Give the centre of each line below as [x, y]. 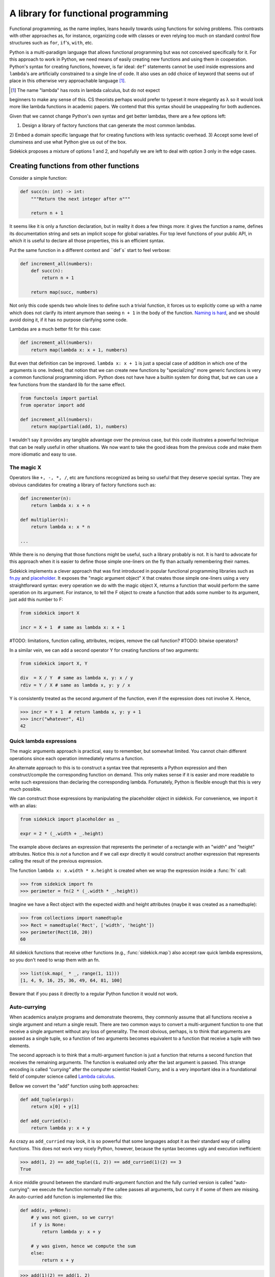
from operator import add [52, 405]
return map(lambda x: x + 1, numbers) [79, 350]
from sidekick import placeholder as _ [70, 819]
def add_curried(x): [46, 1121]
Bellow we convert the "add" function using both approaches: [74, 1086]
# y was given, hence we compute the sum [83, 1246]
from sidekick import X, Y [54, 664]
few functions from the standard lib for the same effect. [67, 384]
